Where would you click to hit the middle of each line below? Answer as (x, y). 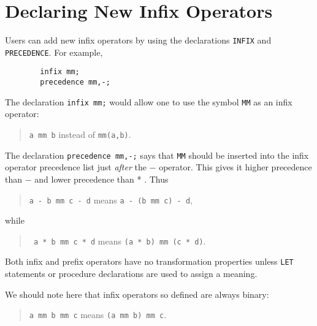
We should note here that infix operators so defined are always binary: (137, 294)
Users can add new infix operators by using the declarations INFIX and (138, 40)
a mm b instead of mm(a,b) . (80, 134)
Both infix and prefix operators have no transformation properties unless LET (149, 261)
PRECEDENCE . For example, (54, 52)
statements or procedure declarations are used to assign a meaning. (131, 274)
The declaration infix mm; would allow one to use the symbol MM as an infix (149, 101)
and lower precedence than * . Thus (101, 179)
